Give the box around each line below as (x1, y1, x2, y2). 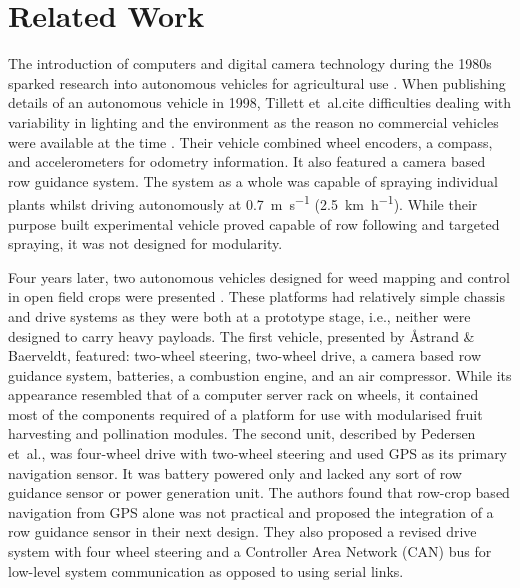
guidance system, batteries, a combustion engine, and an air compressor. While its (8, 364, 512, 385)
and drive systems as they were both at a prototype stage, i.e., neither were (8, 305, 471, 326)
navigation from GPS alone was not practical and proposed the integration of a (8, 501, 494, 522)
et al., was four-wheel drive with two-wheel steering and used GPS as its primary (8, 443, 508, 464)
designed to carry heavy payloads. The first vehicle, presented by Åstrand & (8, 325, 475, 346)
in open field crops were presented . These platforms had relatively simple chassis (8, 286, 505, 307)
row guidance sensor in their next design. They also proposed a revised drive (8, 521, 477, 542)
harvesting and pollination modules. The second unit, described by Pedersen (8, 423, 476, 444)
